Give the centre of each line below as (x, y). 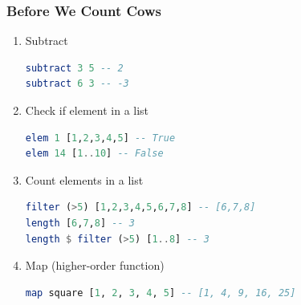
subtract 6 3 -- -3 (77, 84)
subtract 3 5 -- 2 (74, 68)
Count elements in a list (84, 179)
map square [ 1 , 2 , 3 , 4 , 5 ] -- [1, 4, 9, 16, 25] (161, 293)
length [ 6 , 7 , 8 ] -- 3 (80, 223)
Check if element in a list (87, 110)
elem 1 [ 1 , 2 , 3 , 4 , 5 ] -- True (100, 138)
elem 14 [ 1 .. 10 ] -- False (94, 154)
